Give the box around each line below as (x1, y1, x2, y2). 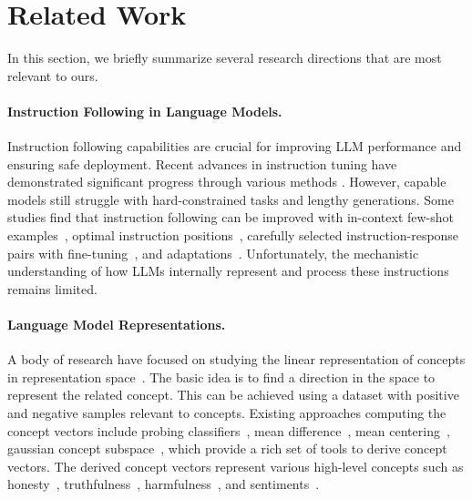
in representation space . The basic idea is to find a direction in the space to (7, 367, 436, 386)
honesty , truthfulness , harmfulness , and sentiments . (7, 474, 320, 494)
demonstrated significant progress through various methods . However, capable (7, 172, 446, 191)
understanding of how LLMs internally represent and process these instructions (7, 261, 449, 280)
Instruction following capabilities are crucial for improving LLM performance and (7, 137, 462, 156)
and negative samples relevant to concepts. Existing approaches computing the (7, 403, 446, 423)
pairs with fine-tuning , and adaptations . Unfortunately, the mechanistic (7, 243, 419, 262)
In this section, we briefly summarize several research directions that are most (7, 48, 442, 67)
